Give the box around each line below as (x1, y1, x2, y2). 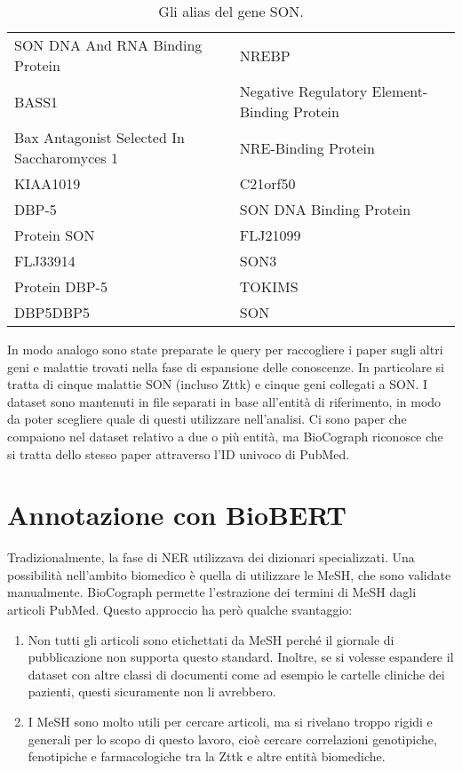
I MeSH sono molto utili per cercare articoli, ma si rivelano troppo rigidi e (28, 712, 433, 731)
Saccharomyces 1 (14, 147, 118, 168)
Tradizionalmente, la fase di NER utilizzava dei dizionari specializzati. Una (7, 548, 415, 567)
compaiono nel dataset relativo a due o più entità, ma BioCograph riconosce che (7, 426, 443, 445)
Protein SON (14, 225, 95, 245)
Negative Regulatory (239, 81, 368, 101)
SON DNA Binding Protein (239, 199, 411, 219)
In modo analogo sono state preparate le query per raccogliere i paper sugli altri (7, 340, 443, 358)
